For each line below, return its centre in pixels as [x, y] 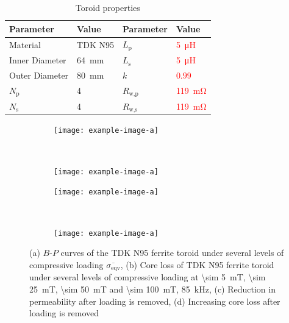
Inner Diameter [38, 60]
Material [25, 44]
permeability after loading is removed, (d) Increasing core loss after [155, 301]
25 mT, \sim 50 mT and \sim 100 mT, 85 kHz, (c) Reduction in [152, 289]
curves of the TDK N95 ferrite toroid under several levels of [172, 253]
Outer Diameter [39, 75]
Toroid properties [108, 7]
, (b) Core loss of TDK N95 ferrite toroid [197, 264]
